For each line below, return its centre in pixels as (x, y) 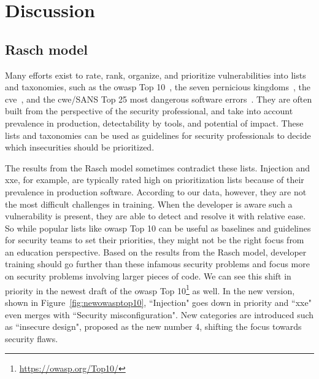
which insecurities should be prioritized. (80, 147)
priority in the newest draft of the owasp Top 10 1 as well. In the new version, (150, 289)
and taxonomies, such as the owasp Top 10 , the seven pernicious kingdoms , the (158, 87)
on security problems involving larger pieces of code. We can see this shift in (148, 276)
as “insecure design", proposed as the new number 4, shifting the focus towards (153, 326)
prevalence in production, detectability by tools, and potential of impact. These (154, 123)
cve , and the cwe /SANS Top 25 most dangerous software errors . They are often (159, 99)
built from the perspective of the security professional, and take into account (149, 111)
